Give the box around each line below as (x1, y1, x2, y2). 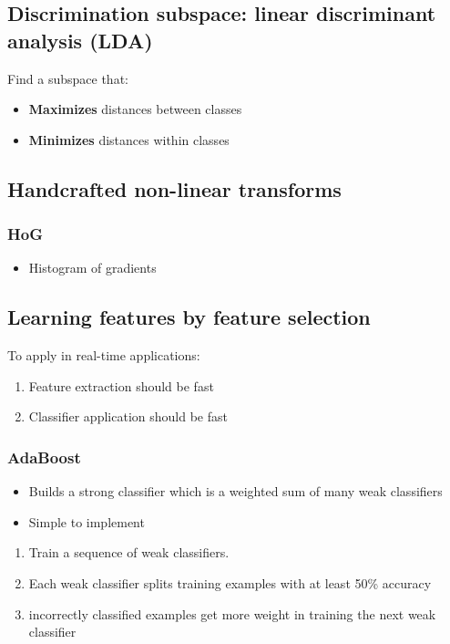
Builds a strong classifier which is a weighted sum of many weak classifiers (28, 482, 443, 501)
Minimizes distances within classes (28, 130, 230, 149)
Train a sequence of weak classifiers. (28, 543, 230, 562)
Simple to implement (28, 512, 145, 531)
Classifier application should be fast (28, 407, 228, 426)
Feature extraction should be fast (28, 376, 214, 395)
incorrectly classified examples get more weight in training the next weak (28, 604, 436, 623)
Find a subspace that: (7, 68, 128, 88)
